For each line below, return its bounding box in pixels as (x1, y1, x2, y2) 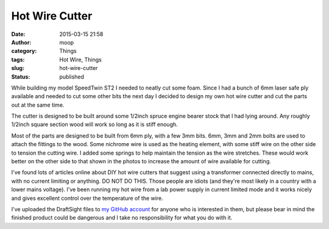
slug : (11, 65, 24, 72)
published (59, 73, 85, 80)
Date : (11, 30, 26, 38)
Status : (11, 73, 30, 80)
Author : (11, 38, 32, 46)
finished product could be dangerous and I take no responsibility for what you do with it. (11, 214, 233, 222)
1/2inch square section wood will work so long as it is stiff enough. (11, 121, 178, 128)
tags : (11, 55, 25, 63)
